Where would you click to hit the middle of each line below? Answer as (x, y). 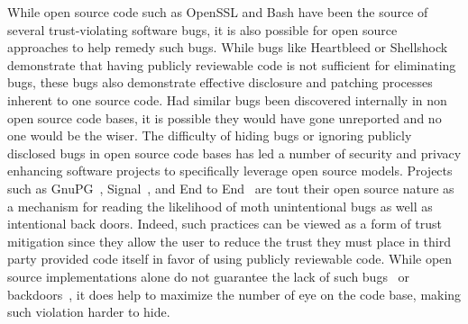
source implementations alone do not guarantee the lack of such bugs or (209, 276)
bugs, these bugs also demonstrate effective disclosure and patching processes (220, 82)
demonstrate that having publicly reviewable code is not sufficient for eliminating (232, 64)
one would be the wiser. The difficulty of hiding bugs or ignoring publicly (210, 135)
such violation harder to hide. (89, 312)
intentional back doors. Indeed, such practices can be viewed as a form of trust (225, 224)
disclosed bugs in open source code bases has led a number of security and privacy (234, 153)
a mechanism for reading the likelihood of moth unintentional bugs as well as (220, 206)
